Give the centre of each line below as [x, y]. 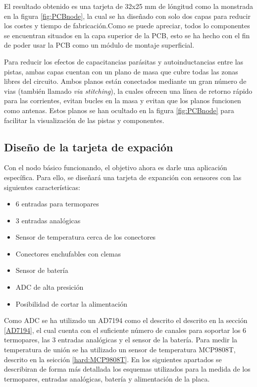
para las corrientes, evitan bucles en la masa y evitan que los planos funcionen [123, 100]
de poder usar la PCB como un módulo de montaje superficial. [99, 45]
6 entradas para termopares [57, 204]
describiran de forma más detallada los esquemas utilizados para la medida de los [127, 369]
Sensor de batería [42, 270]
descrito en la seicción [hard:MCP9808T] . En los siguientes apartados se [113, 359]
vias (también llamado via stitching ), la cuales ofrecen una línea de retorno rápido [128, 91]
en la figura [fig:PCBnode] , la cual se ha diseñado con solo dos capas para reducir [127, 16]
